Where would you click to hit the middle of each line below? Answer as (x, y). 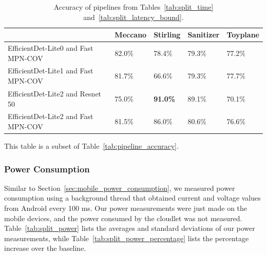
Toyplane (243, 35)
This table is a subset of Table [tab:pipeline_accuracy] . (91, 146)
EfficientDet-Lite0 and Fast (51, 48)
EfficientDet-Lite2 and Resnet (55, 93)
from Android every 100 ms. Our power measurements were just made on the (126, 208)
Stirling (167, 35)
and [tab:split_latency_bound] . (133, 17)
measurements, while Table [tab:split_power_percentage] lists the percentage (127, 238)
